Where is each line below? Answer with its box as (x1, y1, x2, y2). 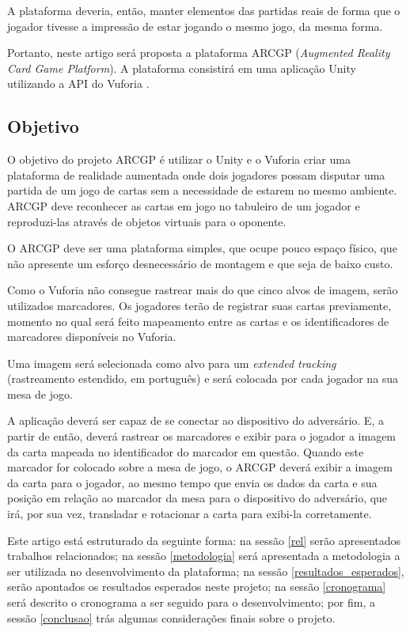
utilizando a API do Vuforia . (7, 75, 150, 92)
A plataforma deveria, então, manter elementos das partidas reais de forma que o (7, 2, 401, 18)
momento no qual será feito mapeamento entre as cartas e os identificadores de (7, 312, 389, 329)
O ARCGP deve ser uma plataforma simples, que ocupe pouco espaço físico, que (7, 240, 397, 256)
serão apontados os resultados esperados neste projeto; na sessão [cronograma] (7, 578, 386, 595)
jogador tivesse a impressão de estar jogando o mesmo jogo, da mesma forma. (7, 17, 383, 34)
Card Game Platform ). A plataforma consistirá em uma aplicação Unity (7, 59, 356, 76)
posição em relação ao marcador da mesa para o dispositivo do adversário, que (7, 490, 388, 506)
